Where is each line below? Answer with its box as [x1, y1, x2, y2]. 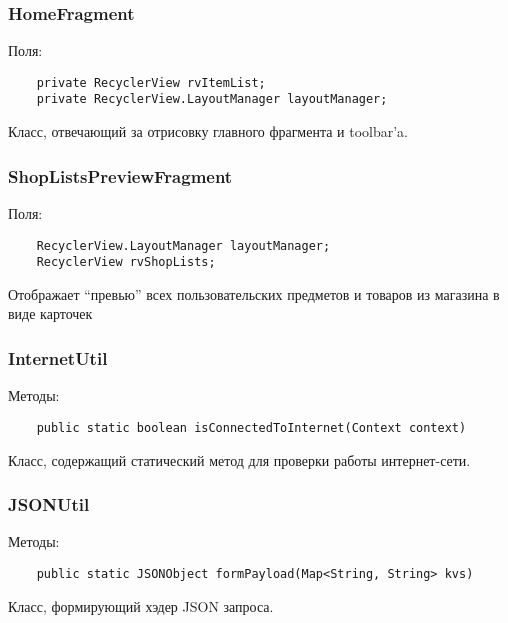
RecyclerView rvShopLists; [36, 255, 216, 270]
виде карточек [8, 303, 93, 324]
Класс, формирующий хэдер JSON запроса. [8, 595, 274, 616]
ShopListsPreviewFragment [8, 163, 233, 188]
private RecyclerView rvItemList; [36, 75, 266, 90]
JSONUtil [8, 492, 90, 517]
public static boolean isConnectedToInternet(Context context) [36, 420, 467, 435]
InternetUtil [8, 345, 108, 370]
